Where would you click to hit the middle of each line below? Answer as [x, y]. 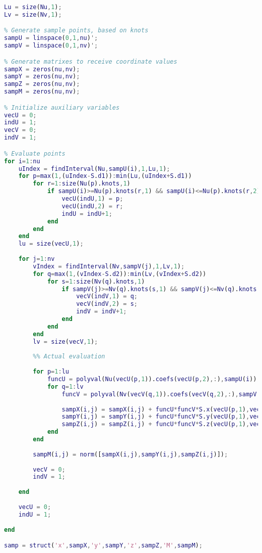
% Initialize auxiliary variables [62, 107]
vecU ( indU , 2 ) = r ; [92, 206]
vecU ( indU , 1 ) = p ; [92, 199]
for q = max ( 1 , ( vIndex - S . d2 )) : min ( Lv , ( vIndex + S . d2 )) [120, 274]
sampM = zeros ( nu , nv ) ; [42, 92]
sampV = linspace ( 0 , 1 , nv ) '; [51, 46]
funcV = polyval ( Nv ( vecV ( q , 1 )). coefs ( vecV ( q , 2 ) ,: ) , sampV [159, 394]
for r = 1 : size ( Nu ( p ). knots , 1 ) [82, 184]
